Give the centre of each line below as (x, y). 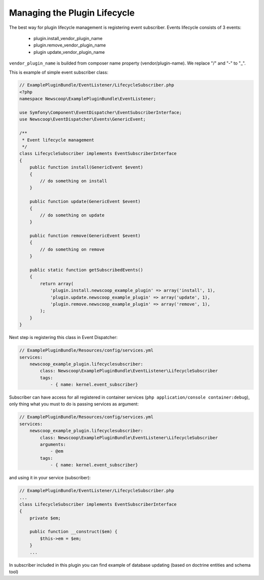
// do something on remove (72, 249)
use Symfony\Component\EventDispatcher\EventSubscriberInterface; (100, 113)
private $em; (45, 518)
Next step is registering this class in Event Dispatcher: (63, 337)
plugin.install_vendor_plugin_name (68, 38)
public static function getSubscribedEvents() (87, 270)
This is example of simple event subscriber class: (59, 72)
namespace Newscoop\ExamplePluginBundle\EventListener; (88, 99)
